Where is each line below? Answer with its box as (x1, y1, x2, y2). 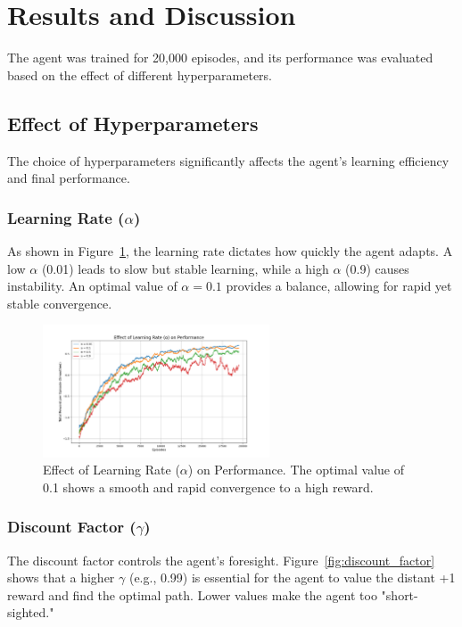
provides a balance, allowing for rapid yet (226, 276, 452, 295)
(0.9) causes (345, 259, 409, 277)
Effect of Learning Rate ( (43, 460, 180, 479)
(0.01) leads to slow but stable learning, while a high (41, 259, 329, 277)
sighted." (7, 603, 54, 622)
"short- (381, 585, 418, 604)
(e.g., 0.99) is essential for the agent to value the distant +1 (128, 568, 456, 587)
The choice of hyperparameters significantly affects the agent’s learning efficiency (7, 151, 450, 169)
